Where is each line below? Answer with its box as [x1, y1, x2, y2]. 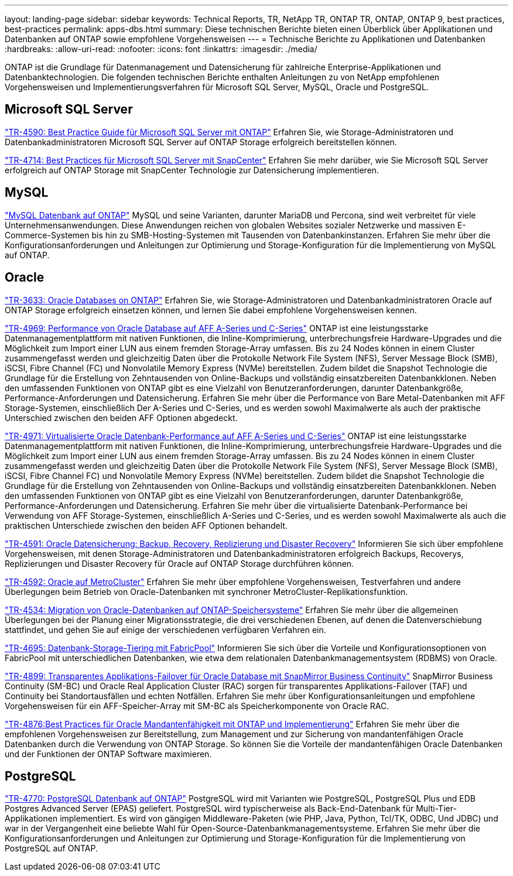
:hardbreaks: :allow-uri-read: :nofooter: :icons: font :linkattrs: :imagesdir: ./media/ [5, 44, 317, 54]
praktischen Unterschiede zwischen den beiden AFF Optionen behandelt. [5, 520, 288, 531]
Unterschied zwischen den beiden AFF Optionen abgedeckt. [5, 412, 238, 423]
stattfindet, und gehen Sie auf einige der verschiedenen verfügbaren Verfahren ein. [5, 624, 326, 635]
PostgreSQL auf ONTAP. [5, 843, 98, 854]
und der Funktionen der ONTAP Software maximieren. [5, 748, 212, 759]
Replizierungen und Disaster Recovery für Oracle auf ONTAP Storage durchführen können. [5, 558, 354, 569]
